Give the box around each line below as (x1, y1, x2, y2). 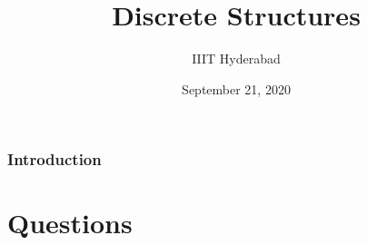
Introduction (7, 148, 102, 171)
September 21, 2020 (182, 79, 291, 98)
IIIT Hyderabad (192, 49, 281, 68)
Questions (7, 204, 133, 241)
